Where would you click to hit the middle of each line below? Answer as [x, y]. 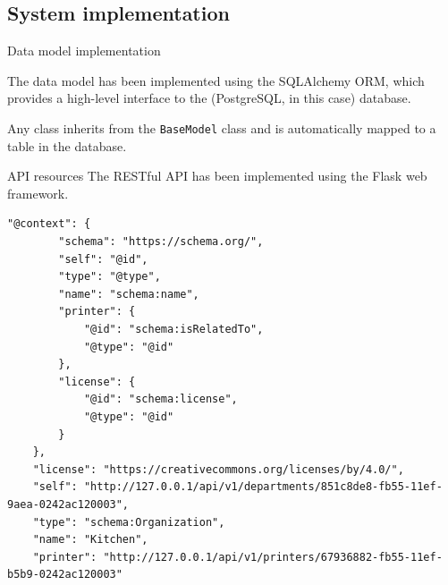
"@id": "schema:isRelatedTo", [173, 329]
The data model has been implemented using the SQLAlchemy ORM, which [216, 80]
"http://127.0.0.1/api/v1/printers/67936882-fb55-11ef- [273, 557]
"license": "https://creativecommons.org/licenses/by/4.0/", [218, 469]
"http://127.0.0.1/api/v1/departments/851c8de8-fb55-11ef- [263, 487]
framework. [38, 193]
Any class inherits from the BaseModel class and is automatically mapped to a [222, 127]
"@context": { [49, 224]
